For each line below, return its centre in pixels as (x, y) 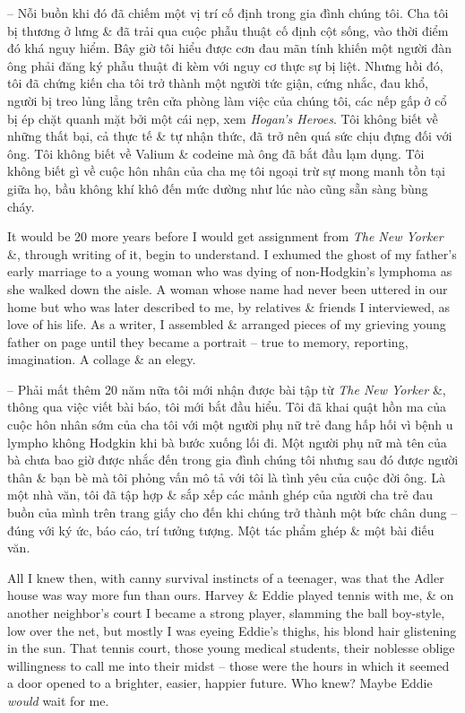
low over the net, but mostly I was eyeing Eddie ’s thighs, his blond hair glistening (232, 630)
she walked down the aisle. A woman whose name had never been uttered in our (228, 288)
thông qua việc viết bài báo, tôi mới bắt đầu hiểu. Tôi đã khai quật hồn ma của (227, 407)
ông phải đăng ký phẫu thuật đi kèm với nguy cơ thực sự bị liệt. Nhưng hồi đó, (225, 65)
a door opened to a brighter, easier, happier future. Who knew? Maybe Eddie (220, 683)
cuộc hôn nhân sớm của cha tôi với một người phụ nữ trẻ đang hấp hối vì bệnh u (230, 425)
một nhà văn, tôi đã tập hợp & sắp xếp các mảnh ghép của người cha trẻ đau (220, 495)
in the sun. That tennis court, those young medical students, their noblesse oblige (231, 648)
